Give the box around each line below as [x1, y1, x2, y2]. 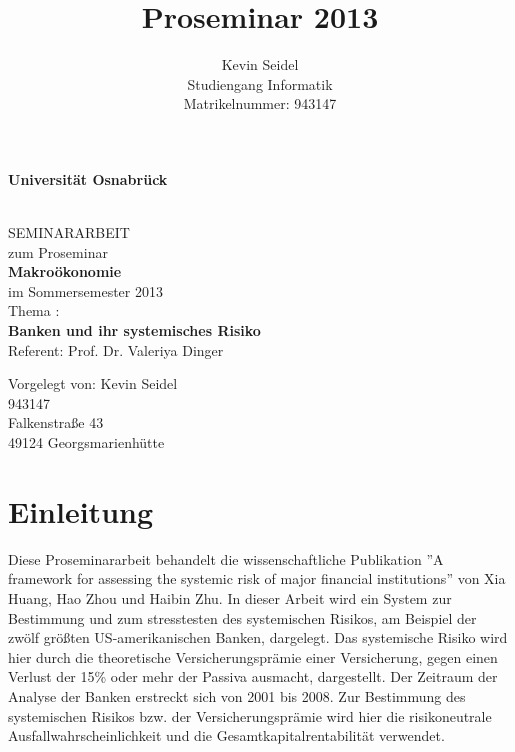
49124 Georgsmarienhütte [8, 432, 165, 453]
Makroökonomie [8, 261, 122, 282]
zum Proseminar [8, 241, 108, 262]
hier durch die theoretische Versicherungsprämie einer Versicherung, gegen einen [8, 646, 498, 667]
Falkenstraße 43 [8, 412, 104, 433]
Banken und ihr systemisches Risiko [8, 320, 261, 341]
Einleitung [8, 490, 154, 531]
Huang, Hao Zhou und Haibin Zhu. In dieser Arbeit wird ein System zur [8, 587, 452, 608]
